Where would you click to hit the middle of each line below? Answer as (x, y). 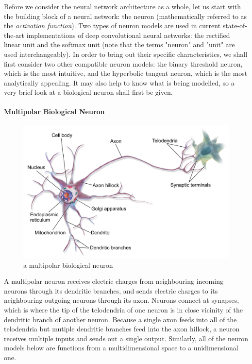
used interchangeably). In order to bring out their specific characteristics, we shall (126, 54)
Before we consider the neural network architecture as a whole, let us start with (122, 6)
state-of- (235, 26)
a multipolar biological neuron (68, 265)
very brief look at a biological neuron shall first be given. (88, 92)
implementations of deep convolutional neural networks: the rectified (128, 35)
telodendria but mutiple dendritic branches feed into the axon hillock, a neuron (122, 329)
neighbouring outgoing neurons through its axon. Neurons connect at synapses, (122, 300)
